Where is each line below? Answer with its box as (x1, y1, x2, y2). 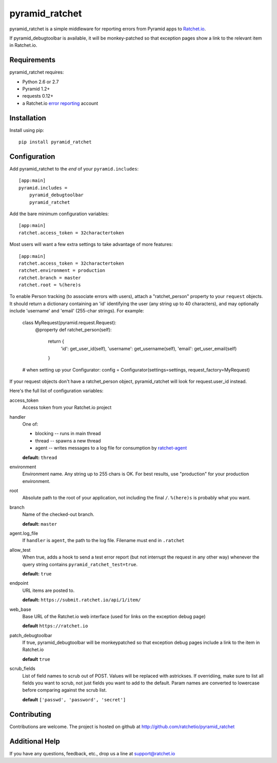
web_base (9, 606, 31, 612)
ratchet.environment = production (18, 268, 105, 273)
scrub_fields (9, 665, 35, 672)
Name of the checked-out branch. (22, 511, 94, 517)
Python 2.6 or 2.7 (22, 79, 59, 85)
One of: (22, 421, 38, 427)
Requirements (9, 55, 56, 64)
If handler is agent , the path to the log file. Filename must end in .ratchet (22, 537, 185, 544)
